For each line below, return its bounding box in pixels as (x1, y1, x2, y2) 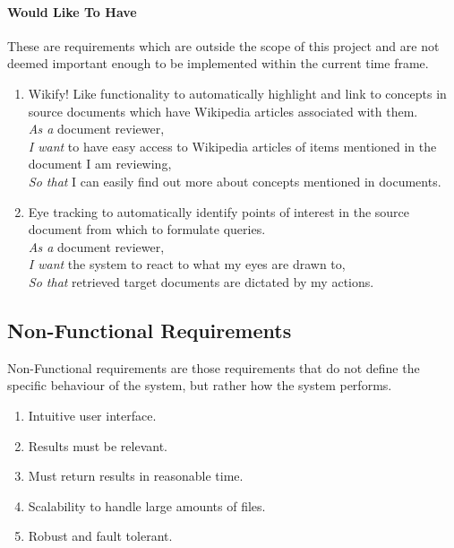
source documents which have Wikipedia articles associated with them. (28, 101, 418, 120)
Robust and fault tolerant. (28, 526, 173, 545)
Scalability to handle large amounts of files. (28, 496, 266, 515)
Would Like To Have (7, 2, 137, 21)
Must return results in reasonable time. (28, 466, 244, 485)
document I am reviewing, (28, 154, 172, 173)
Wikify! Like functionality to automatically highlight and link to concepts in (28, 83, 447, 102)
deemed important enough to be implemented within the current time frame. (7, 54, 429, 73)
